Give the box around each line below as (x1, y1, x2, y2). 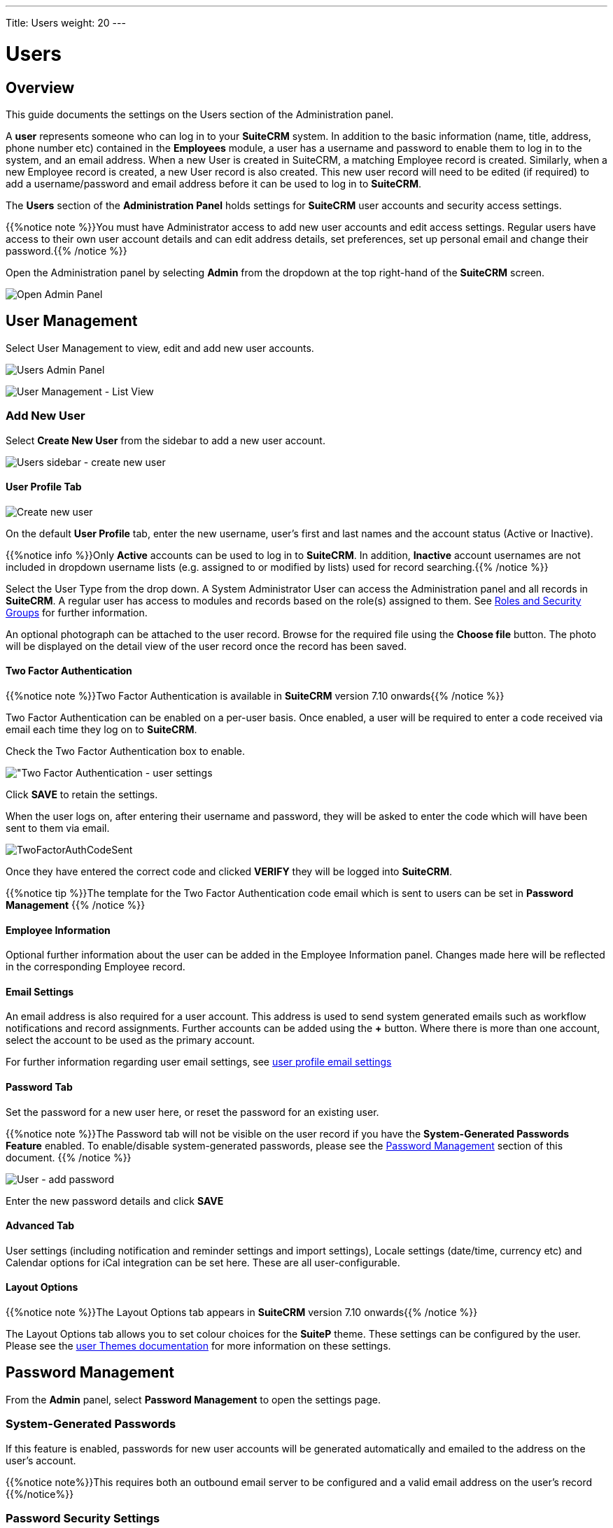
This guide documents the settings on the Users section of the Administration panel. (6, 108, 394, 120)
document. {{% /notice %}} (6, 1151, 132, 1163)
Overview (6, 78, 75, 97)
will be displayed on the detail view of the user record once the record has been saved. (6, 639, 407, 652)
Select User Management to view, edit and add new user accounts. (6, 341, 314, 354)
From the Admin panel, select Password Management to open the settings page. (6, 1393, 381, 1406)
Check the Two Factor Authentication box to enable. (6, 744, 246, 757)
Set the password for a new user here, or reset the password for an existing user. (6, 1105, 379, 1118)
